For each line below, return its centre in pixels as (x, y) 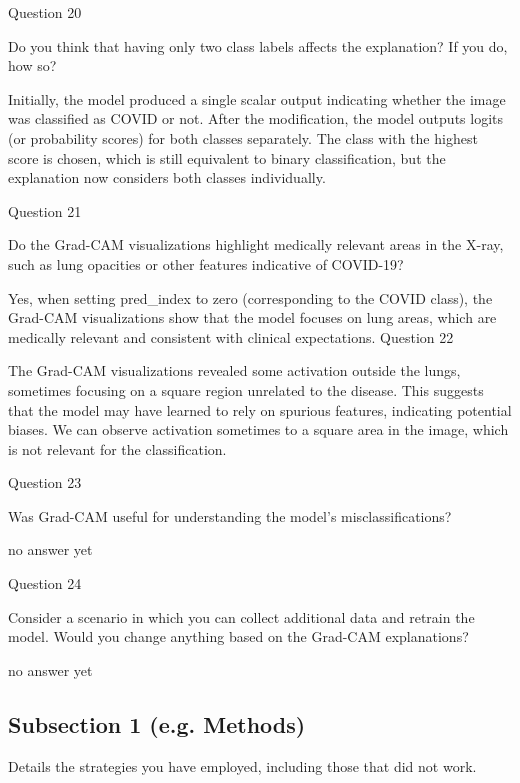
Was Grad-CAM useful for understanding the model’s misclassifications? (230, 515)
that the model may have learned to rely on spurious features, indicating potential (260, 409)
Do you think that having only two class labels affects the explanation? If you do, (258, 45)
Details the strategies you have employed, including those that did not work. (242, 765)
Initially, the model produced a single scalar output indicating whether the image (257, 98)
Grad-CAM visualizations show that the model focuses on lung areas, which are (252, 317)
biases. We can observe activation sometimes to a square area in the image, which (258, 429)
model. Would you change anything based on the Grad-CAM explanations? (238, 636)
